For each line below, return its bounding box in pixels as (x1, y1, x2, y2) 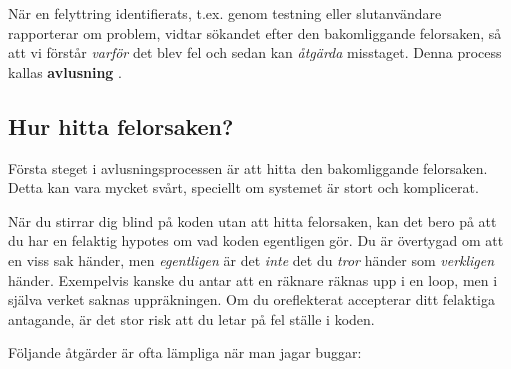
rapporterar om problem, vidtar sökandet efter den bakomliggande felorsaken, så (8, 22, 502, 43)
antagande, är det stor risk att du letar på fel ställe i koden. (8, 308, 375, 329)
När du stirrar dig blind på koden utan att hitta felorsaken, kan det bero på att (8, 210, 497, 231)
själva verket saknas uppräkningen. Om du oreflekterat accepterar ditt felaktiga (8, 289, 495, 310)
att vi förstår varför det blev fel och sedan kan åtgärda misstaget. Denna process (8, 42, 502, 63)
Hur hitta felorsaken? (8, 110, 234, 141)
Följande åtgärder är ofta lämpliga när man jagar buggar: (8, 342, 362, 363)
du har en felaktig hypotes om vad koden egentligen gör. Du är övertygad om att (8, 230, 504, 251)
